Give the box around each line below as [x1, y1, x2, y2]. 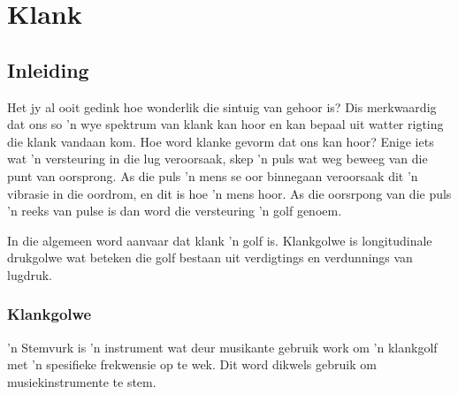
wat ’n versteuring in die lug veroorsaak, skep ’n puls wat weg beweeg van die [7, 149, 428, 168]
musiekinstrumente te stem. [7, 372, 156, 390]
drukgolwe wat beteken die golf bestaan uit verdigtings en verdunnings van [7, 248, 413, 267]
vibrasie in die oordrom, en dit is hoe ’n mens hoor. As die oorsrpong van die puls [7, 184, 452, 202]
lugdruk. [7, 265, 53, 284]
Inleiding [7, 56, 89, 83]
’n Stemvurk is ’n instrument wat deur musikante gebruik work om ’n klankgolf [7, 337, 438, 356]
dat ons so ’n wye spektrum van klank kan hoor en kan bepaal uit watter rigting [7, 115, 444, 133]
